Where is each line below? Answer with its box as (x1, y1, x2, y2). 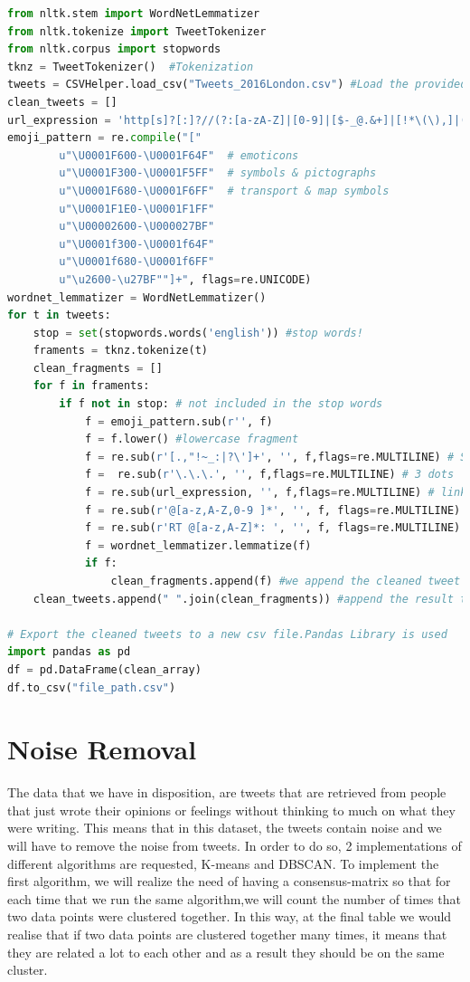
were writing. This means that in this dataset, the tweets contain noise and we (7, 818, 442, 837)
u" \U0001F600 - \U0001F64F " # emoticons (59, 148, 299, 162)
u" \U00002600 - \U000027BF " (59, 220, 215, 234)
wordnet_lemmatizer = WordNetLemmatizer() (7, 291, 267, 304)
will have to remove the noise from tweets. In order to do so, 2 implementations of (7, 836, 462, 855)
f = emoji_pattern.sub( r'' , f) (84, 415, 273, 428)
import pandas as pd (7, 645, 131, 659)
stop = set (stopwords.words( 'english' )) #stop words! (33, 326, 363, 339)
